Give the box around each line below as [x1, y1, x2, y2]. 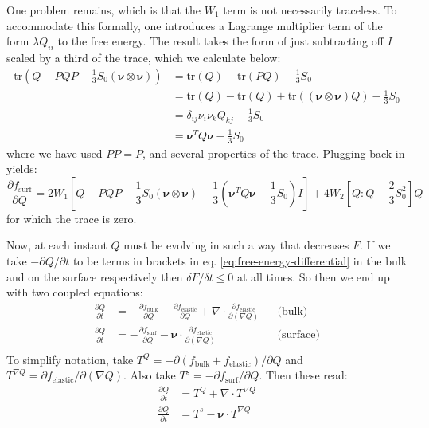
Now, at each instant [6, 237, 107, 253]
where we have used [6, 144, 103, 161]
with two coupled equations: [6, 284, 143, 300]
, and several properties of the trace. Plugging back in [142, 144, 405, 161]
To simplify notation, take [6, 351, 134, 367]
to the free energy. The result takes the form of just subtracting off [57, 33, 384, 49]
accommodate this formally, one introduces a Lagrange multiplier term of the [6, 17, 383, 33]
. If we [359, 237, 391, 253]
